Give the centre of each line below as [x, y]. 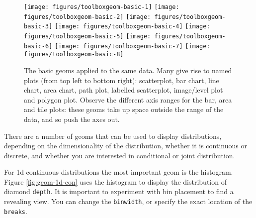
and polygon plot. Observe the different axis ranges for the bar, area [128, 99]
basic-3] [38, 27]
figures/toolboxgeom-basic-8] [74, 54]
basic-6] [38, 46]
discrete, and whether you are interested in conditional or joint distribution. [120, 155]
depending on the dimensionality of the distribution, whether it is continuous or [126, 146]
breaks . [16, 211]
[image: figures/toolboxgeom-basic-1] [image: [102, 7]
